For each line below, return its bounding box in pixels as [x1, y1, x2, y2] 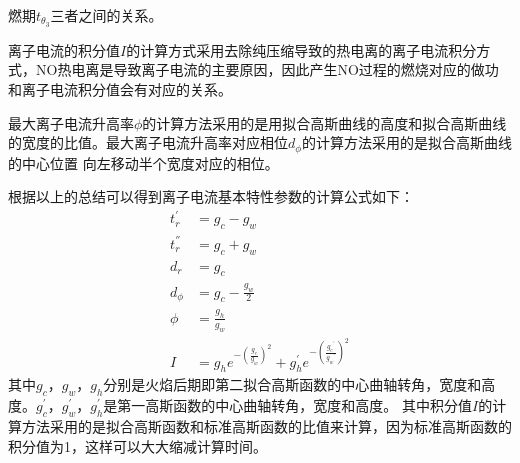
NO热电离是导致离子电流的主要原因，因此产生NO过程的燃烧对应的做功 [35, 59, 499, 80]
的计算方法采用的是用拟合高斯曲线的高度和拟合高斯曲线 [142, 112, 507, 133]
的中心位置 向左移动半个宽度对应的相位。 [8, 152, 279, 173]
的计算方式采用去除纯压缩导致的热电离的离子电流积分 [126, 39, 477, 60]
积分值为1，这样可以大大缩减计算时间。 [8, 435, 267, 456]
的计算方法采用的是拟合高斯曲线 [301, 132, 512, 153]
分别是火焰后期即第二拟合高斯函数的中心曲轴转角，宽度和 [103, 374, 482, 395]
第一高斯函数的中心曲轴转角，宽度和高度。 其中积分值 [117, 395, 472, 416]
